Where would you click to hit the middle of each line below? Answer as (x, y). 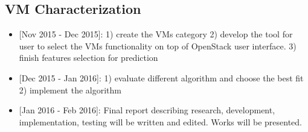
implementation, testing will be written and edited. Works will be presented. (160, 121)
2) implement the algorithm (70, 90)
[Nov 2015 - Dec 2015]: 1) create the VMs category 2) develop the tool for (156, 34)
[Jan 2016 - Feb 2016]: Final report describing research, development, (147, 110)
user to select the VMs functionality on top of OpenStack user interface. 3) (158, 46)
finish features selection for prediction (88, 58)
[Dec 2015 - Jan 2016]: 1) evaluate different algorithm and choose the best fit (161, 77)
